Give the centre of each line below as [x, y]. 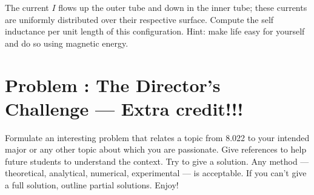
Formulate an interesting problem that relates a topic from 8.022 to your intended [157, 137]
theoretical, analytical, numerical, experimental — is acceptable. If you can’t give [156, 173]
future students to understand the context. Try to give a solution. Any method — [157, 161]
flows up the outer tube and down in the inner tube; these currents [183, 7]
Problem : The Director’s [113, 84]
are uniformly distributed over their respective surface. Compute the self [139, 19]
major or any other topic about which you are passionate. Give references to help [156, 149]
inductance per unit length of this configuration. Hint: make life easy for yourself [155, 31]
